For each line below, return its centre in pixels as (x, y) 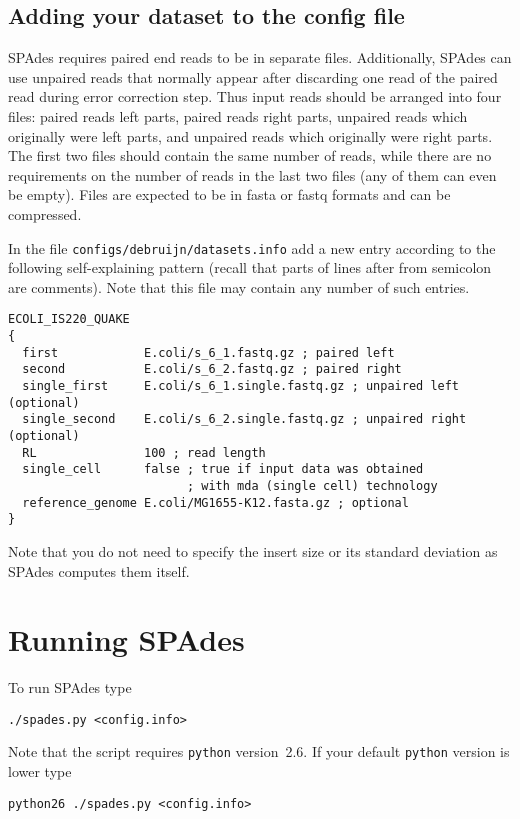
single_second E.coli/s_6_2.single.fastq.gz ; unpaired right (244, 419)
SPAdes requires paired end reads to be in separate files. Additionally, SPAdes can (260, 57)
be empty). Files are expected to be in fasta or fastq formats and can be (229, 194)
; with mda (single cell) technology (312, 485)
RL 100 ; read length (144, 452)
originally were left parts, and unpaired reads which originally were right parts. (250, 135)
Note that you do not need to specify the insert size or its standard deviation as (253, 550)
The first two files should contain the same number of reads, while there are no (250, 155)
